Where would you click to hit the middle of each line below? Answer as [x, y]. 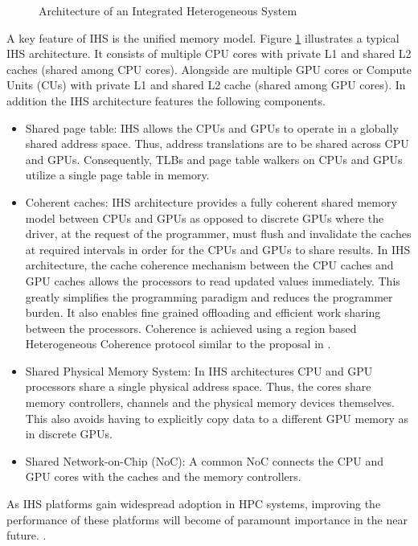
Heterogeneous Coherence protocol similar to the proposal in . [178, 344]
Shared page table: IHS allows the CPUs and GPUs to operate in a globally [212, 127]
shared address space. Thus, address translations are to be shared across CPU [217, 144]
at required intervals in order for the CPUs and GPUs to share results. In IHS [218, 249]
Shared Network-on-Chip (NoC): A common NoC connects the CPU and [205, 460]
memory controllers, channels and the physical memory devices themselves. [210, 402]
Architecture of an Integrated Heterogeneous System [168, 10]
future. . [27, 535]
